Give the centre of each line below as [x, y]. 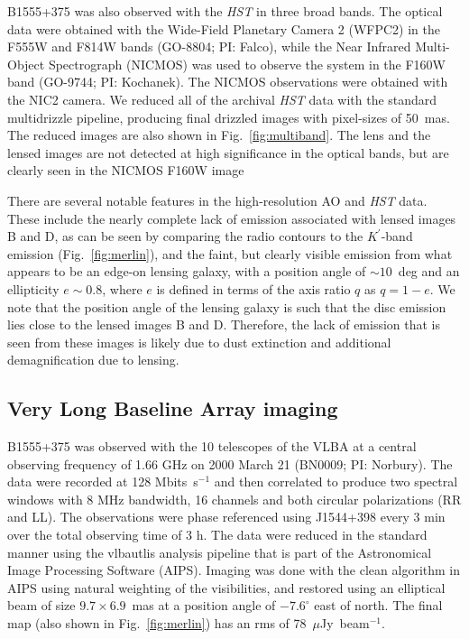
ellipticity [33, 288]
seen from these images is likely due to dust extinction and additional [199, 342]
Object [26, 64]
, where [122, 288]
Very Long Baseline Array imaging [173, 408]
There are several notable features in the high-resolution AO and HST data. [217, 200]
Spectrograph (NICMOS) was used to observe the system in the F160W [247, 64]
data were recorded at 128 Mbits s [103, 482]
